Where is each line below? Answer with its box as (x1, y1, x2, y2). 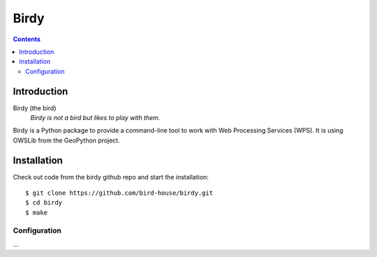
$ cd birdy (25, 199, 63, 207)
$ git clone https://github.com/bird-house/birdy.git (25, 189, 213, 197)
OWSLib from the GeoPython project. (13, 136, 120, 145)
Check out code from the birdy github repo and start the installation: (13, 172, 209, 181)
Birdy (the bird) (13, 103, 57, 112)
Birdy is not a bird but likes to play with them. (30, 114, 161, 122)
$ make (25, 208, 48, 216)
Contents (13, 35, 41, 43)
